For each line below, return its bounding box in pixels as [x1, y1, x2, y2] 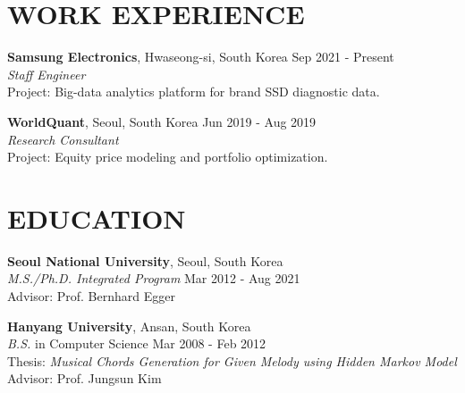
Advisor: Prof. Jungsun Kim [7, 369, 162, 388]
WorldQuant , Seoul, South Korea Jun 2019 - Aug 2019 [7, 112, 317, 130]
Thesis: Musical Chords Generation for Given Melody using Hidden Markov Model [7, 351, 457, 370]
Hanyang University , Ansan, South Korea [7, 316, 251, 335]
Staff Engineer [7, 64, 86, 83]
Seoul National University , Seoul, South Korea [7, 251, 283, 270]
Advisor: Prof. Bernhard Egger [7, 287, 175, 305]
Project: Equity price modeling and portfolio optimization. [7, 147, 328, 166]
